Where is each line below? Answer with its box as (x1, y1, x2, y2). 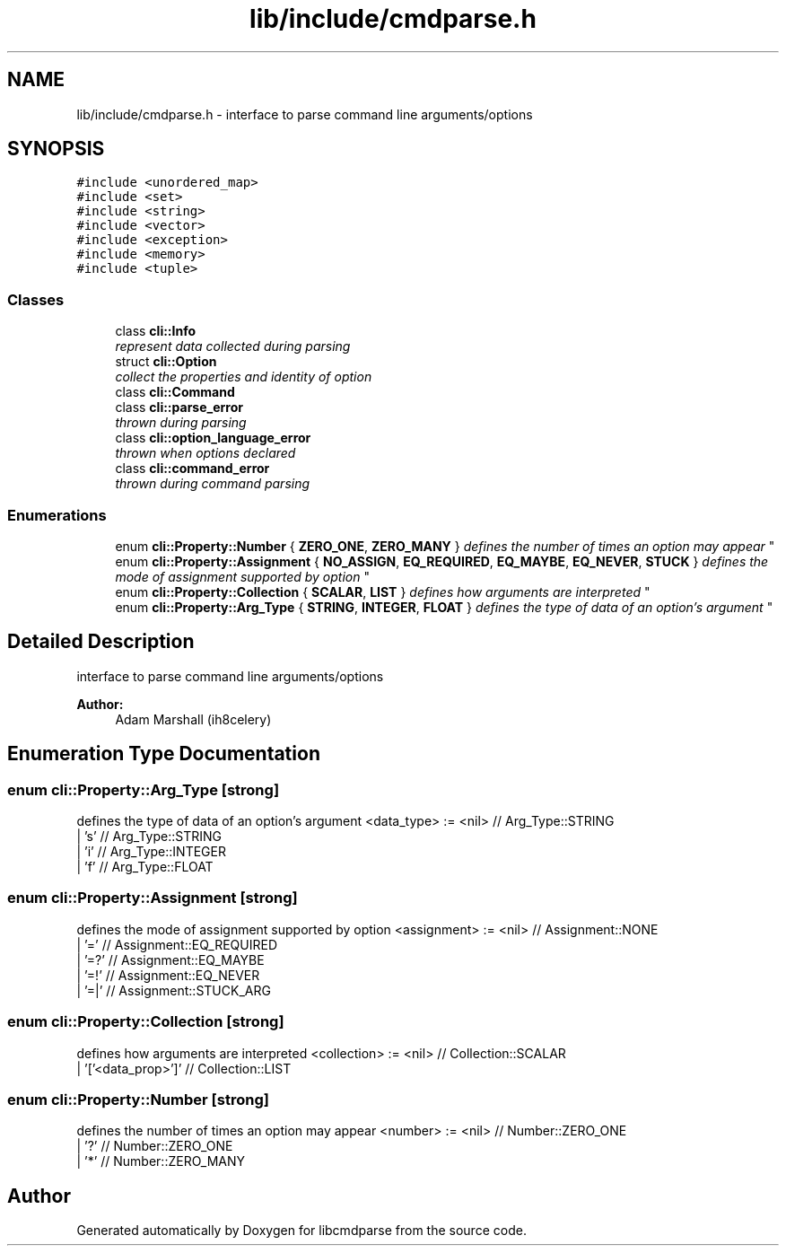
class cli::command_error (115, 460, 270, 477)
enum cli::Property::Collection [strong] (7, 1012, 284, 1031)
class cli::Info (115, 323, 196, 339)
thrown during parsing (115, 415, 247, 431)
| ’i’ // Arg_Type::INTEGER (76, 844, 226, 859)
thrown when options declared (115, 445, 296, 461)
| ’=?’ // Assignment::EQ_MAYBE (76, 951, 265, 968)
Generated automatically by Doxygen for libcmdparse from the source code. (76, 1222, 527, 1239)
